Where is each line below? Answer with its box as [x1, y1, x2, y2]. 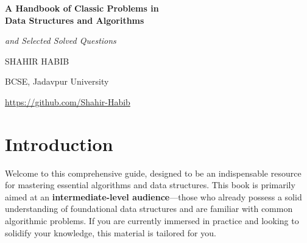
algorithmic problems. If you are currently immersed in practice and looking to [5, 214, 299, 227]
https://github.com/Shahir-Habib [5, 95, 130, 108]
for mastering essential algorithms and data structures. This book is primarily [5, 178, 295, 191]
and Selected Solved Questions [5, 34, 116, 47]
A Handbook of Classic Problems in [5, 2, 159, 14]
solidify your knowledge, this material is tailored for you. [5, 226, 216, 239]
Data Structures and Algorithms [5, 13, 144, 26]
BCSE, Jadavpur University [5, 75, 109, 88]
